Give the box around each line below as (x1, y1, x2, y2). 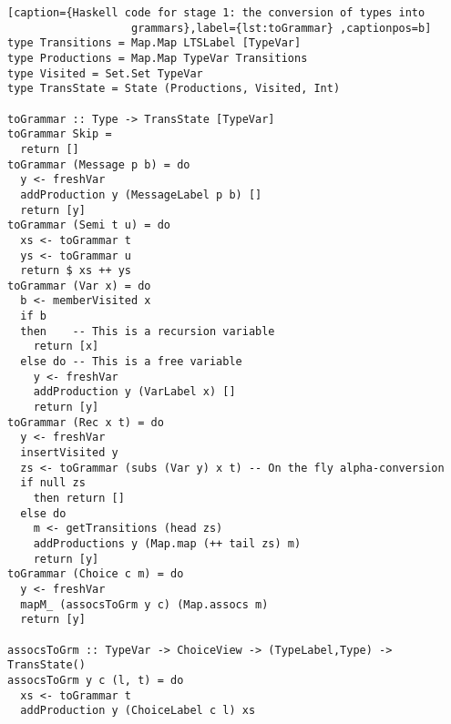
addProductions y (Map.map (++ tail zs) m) (33, 536, 302, 550)
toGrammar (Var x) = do (7, 279, 151, 292)
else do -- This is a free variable (20, 355, 242, 369)
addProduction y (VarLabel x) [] (33, 385, 236, 399)
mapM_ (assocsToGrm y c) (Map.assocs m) (20, 597, 269, 611)
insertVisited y (20, 446, 118, 460)
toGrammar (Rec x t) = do (7, 415, 164, 429)
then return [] (33, 492, 125, 505)
